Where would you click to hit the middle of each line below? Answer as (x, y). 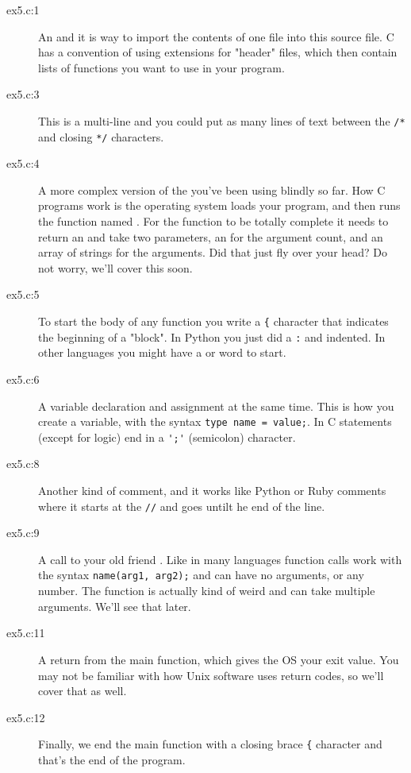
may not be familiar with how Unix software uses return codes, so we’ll (211, 675)
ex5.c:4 (23, 163)
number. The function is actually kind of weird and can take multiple (207, 591)
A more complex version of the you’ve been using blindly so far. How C (212, 189)
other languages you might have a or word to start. (162, 352)
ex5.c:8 (23, 464)
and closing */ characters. (101, 136)
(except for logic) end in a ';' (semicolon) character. (167, 437)
